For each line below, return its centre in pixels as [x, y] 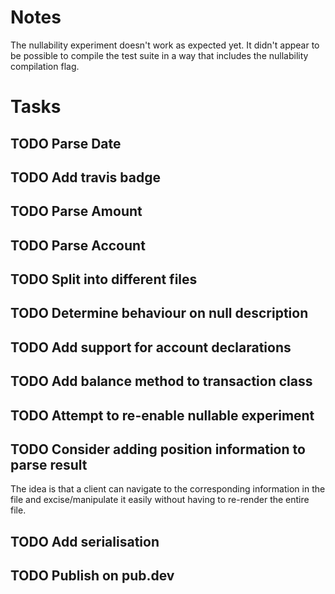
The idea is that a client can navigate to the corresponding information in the [168, 489]
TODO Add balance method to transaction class [161, 381]
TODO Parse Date [66, 143]
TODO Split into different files [104, 279]
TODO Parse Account [78, 245]
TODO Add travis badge [85, 177]
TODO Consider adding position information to [158, 449]
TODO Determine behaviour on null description [159, 313]
